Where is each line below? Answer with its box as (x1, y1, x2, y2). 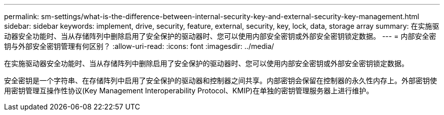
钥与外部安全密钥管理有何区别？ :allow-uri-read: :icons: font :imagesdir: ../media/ (4, 42, 274, 50)
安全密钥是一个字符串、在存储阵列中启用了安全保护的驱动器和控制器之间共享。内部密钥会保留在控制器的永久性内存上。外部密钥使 (4, 76, 437, 85)
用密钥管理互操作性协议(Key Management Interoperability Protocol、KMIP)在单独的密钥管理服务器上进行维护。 (4, 86, 374, 95)
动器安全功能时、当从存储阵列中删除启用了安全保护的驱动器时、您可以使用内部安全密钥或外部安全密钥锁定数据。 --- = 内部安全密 (4, 32, 436, 40)
